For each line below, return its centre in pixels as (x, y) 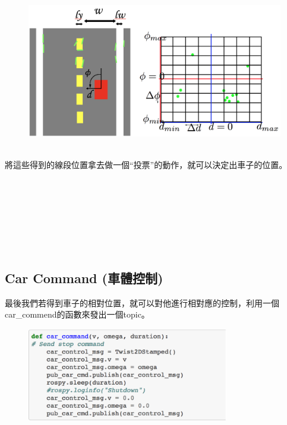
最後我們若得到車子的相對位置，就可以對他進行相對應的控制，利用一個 (142, 302)
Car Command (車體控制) (84, 277)
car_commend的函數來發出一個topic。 (77, 314)
